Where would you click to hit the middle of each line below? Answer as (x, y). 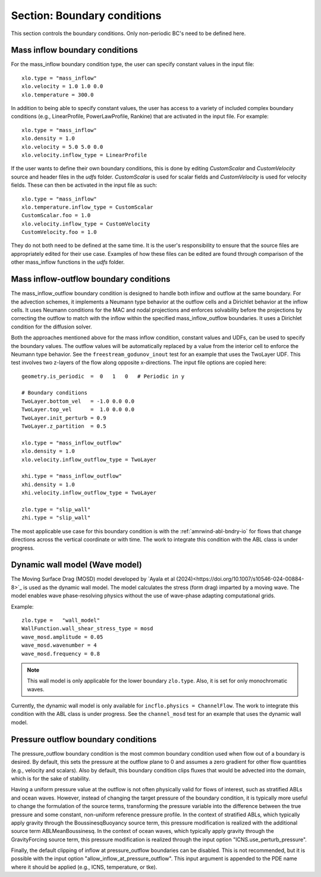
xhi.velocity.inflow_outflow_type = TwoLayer (89, 493)
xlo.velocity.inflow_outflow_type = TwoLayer (89, 459)
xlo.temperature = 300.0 (58, 95)
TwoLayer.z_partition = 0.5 (64, 426)
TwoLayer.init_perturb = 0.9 (64, 418)
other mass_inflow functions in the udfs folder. (68, 262)
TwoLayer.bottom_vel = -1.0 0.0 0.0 (78, 401)
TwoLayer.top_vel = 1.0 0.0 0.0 (78, 410)
